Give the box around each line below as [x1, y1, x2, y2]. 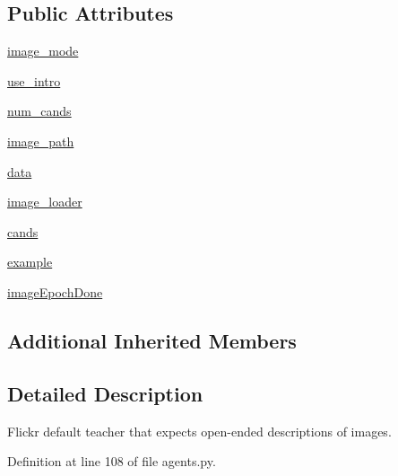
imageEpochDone [7, 282, 103, 301]
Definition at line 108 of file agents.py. [7, 452, 216, 471]
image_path [7, 131, 74, 150]
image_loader [7, 192, 82, 211]
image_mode [7, 41, 79, 60]
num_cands [7, 101, 72, 120]
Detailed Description [7, 379, 203, 407]
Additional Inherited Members [7, 326, 297, 354]
